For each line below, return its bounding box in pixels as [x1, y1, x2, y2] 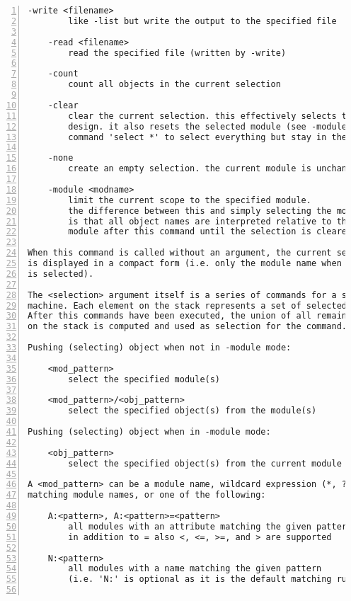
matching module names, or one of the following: [28, 490, 266, 500]
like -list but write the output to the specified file [68, 16, 337, 26]
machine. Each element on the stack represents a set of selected [28, 300, 347, 311]
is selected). [28, 268, 94, 279]
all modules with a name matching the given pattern [68, 563, 322, 574]
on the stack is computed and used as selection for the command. [28, 321, 347, 332]
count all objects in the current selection [68, 79, 281, 90]
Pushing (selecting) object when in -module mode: [28, 427, 271, 437]
